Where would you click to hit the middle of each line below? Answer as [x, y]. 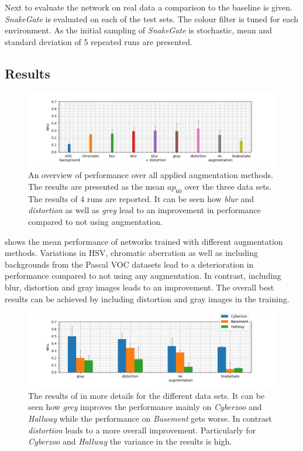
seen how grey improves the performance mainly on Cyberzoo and [145, 407]
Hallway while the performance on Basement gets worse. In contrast [150, 418]
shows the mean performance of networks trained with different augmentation [144, 241]
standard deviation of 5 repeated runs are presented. [99, 41]
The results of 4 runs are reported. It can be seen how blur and [141, 198]
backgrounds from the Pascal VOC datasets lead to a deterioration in [129, 264]
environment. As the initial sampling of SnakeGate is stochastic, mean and [138, 30]
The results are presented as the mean [97, 186]
